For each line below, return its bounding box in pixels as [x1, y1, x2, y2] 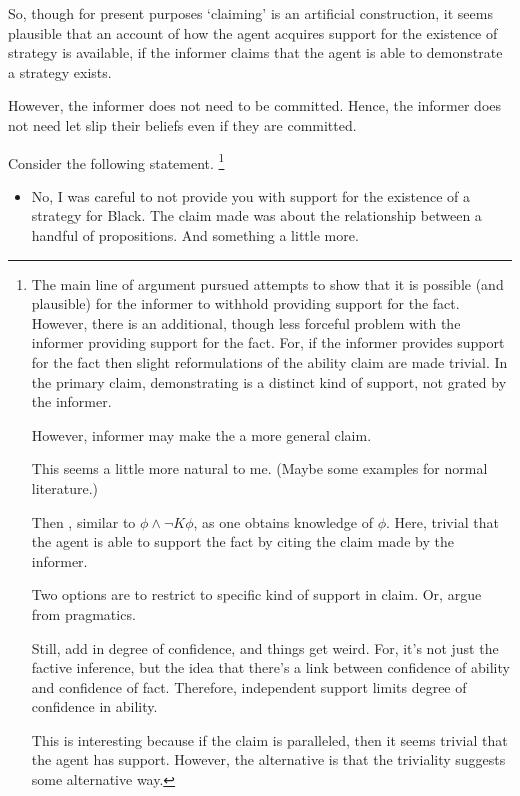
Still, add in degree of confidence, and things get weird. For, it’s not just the [31, 637, 499, 658]
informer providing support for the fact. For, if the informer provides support [31, 332, 505, 353]
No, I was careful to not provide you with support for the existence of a [31, 185, 471, 206]
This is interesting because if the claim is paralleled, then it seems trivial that [31, 729, 508, 750]
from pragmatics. [31, 603, 136, 624]
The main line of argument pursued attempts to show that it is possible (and [31, 273, 504, 294]
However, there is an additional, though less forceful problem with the [31, 312, 461, 333]
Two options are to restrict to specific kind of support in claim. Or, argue [31, 584, 482, 605]
